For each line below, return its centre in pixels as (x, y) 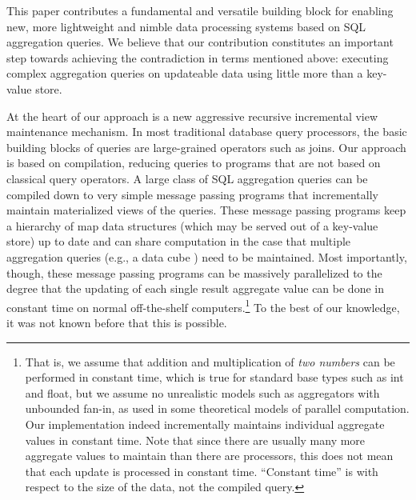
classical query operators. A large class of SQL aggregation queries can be (187, 178)
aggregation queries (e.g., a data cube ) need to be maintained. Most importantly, (207, 256)
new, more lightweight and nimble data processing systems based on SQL (186, 26)
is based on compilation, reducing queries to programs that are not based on (194, 163)
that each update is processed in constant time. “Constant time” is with (202, 471)
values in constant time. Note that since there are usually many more (195, 440)
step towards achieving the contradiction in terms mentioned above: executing (198, 57)
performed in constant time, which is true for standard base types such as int (214, 377)
